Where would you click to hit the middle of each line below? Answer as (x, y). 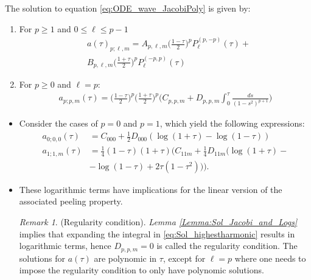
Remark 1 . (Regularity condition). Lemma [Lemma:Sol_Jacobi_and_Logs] (158, 221)
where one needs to (270, 258)
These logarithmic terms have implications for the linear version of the (151, 189)
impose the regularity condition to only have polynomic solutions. (142, 270)
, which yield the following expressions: (232, 123)
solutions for (42, 258)
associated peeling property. (71, 201)
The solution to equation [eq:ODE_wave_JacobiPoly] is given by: (128, 8)
